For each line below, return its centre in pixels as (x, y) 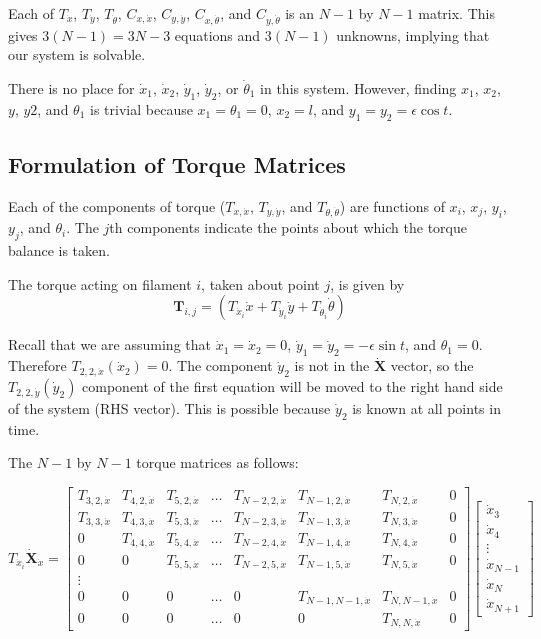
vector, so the (432, 365)
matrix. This (456, 13)
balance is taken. (59, 250)
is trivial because (141, 108)
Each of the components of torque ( (117, 205)
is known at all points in (426, 408)
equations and (217, 34)
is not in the (332, 365)
